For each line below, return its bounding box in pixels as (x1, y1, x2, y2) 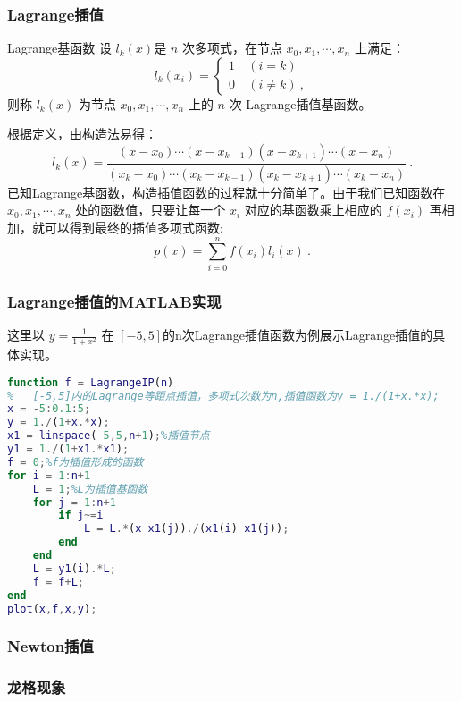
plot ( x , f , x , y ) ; (7, 602, 97, 615)
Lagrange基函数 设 (7, 38, 112, 57)
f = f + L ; (32, 575, 85, 588)
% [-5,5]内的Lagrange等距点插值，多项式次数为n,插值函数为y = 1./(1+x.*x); (7, 389, 440, 402)
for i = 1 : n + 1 (7, 469, 91, 482)
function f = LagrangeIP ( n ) (7, 376, 174, 389)
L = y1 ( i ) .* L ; (32, 562, 116, 575)
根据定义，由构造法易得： (7, 124, 157, 143)
